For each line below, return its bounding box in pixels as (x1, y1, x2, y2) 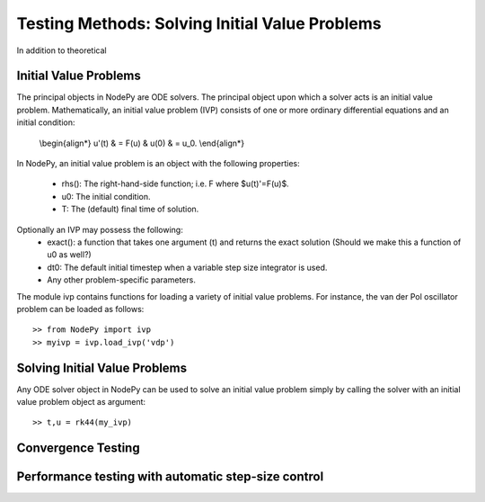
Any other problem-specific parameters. (47, 274, 197, 285)
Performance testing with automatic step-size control (16, 469, 324, 485)
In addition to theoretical (16, 45, 107, 56)
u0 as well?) (47, 249, 92, 260)
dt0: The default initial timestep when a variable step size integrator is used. (47, 262, 328, 273)
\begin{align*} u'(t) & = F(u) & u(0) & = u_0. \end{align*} (39, 138, 245, 148)
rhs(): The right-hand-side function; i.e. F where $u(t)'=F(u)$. (61, 178, 289, 189)
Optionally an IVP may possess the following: (16, 224, 183, 235)
